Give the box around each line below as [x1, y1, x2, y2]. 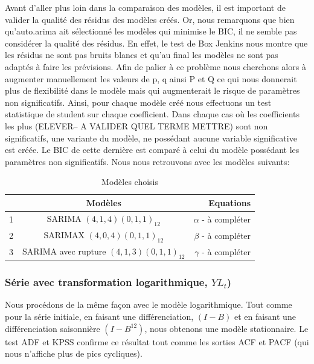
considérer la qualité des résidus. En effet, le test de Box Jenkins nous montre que [5, 36, 308, 49]
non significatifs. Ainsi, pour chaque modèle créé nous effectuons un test [5, 96, 272, 108]
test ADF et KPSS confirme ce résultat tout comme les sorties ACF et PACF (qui [5, 335, 309, 348]
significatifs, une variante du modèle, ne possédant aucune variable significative [5, 131, 297, 144]
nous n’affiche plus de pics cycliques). [5, 347, 143, 360]
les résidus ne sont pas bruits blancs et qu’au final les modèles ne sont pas [5, 48, 278, 61]
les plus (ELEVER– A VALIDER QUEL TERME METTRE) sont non [5, 119, 268, 132]
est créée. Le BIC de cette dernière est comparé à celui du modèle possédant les [5, 143, 300, 156]
